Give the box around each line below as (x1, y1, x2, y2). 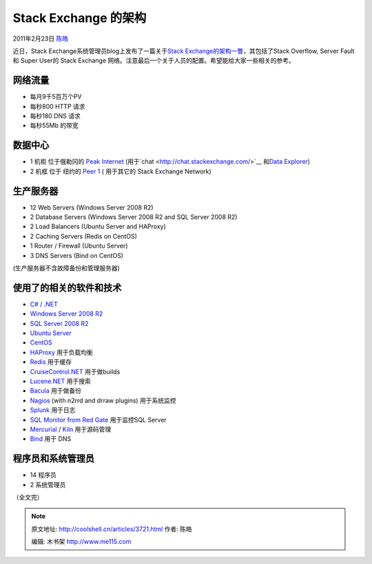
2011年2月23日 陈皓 (12, 34, 69, 43)
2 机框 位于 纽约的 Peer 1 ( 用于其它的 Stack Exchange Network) (30, 167, 211, 175)
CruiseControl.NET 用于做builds (30, 367, 121, 376)
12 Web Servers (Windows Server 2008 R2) (30, 203, 154, 211)
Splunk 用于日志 (30, 406, 76, 414)
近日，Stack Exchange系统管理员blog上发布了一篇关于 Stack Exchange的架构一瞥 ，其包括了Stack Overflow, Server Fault (12, 47, 355, 55)
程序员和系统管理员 (12, 453, 94, 464)
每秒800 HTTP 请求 (30, 102, 85, 110)
